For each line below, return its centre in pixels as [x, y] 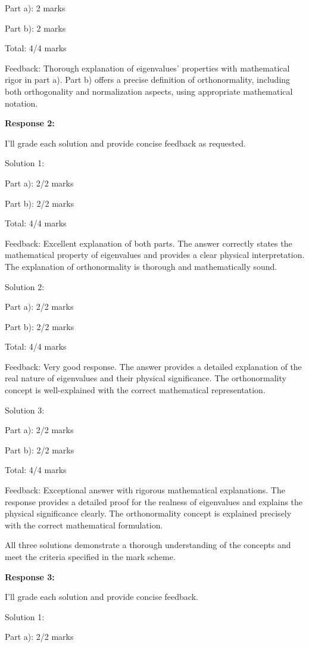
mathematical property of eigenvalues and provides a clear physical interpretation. [155, 255]
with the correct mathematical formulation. [84, 525]
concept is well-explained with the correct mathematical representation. [135, 390]
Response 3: [30, 576]
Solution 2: [25, 286]
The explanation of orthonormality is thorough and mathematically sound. [141, 266]
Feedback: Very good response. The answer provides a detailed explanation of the [153, 366]
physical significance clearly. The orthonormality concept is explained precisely [148, 513]
